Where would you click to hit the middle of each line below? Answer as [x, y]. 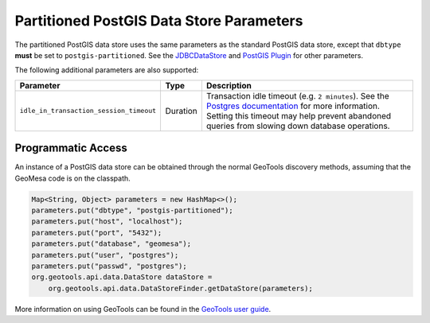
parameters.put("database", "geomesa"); [111, 244]
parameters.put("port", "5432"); [97, 232]
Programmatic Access [71, 148]
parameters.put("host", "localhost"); [107, 222]
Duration [182, 111]
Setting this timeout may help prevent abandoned [299, 115]
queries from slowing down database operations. [298, 126]
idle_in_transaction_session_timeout [88, 111]
